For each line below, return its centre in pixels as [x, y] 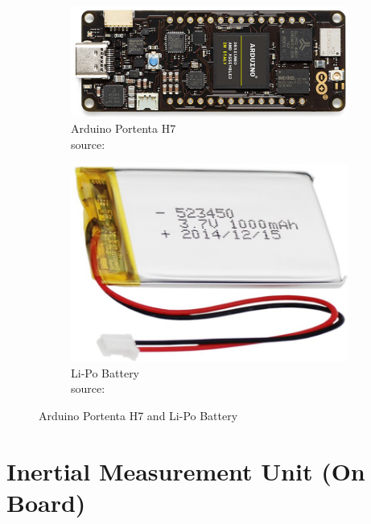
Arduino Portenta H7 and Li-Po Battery [138, 415]
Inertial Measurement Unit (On [186, 470]
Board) [46, 502]
